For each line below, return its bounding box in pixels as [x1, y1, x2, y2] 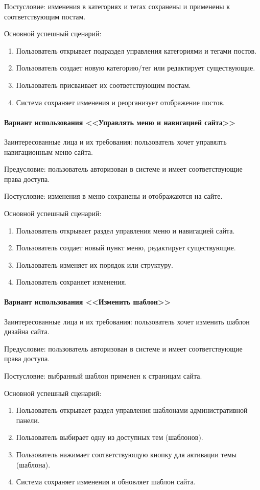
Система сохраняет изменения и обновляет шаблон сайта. [16, 476, 196, 487]
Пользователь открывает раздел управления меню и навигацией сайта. [16, 225, 235, 236]
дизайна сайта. [4, 326, 50, 337]
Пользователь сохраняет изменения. [16, 276, 127, 287]
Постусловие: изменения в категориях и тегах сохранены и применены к [4, 1, 230, 11]
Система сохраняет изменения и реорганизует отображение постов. [16, 97, 225, 107]
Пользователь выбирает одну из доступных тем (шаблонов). [16, 432, 203, 442]
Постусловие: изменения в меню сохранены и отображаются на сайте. [4, 191, 223, 201]
